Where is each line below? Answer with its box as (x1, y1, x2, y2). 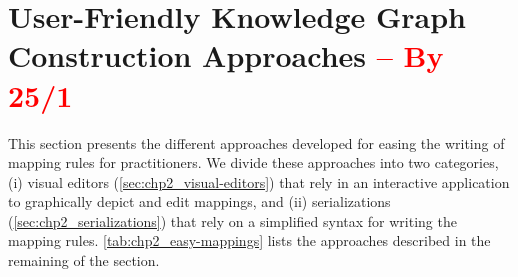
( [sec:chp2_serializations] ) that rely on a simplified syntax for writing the (8, 210, 457, 231)
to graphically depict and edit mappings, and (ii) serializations (8, 191, 391, 212)
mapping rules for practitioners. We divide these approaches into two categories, (8, 152, 499, 173)
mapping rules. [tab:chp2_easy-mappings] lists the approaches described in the (8, 230, 491, 251)
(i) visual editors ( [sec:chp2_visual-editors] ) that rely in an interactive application (8, 171, 510, 192)
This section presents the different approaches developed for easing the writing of (8, 132, 505, 153)
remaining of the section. (8, 250, 160, 271)
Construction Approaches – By (8, 35, 444, 76)
